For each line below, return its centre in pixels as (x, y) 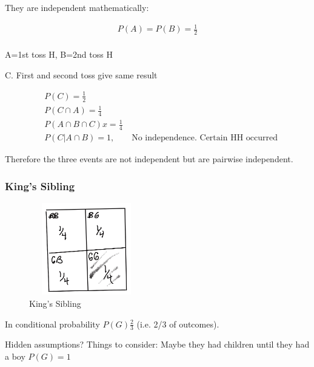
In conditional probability (52, 324)
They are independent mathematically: (77, 7)
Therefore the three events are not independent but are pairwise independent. (149, 159)
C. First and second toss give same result (81, 74)
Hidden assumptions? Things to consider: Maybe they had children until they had (157, 344)
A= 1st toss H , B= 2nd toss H (59, 54)
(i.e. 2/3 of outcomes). (178, 324)
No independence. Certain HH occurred (205, 138)
